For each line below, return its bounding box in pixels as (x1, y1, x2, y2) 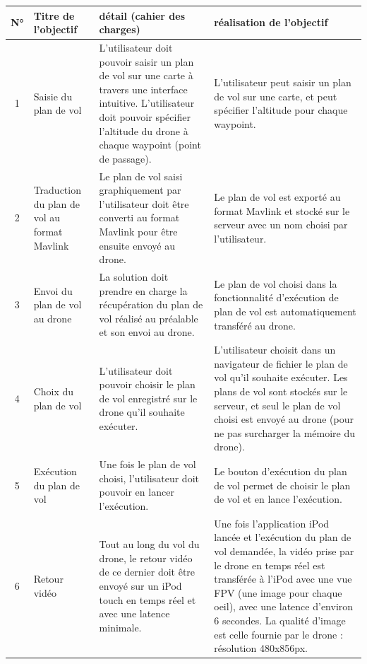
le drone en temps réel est (214, 557, 325, 572)
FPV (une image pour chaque (214, 585, 342, 600)
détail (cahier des (99, 8, 186, 23)
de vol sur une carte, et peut (214, 88, 337, 103)
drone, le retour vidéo (99, 550, 193, 565)
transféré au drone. (214, 318, 296, 332)
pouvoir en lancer (99, 484, 174, 499)
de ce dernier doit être (99, 564, 195, 579)
